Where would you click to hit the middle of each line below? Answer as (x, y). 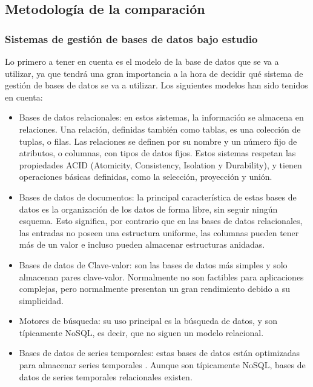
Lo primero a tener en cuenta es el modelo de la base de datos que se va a (142, 61)
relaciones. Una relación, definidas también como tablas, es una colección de (160, 129)
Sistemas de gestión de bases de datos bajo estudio (131, 38)
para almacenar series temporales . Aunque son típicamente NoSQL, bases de (162, 365)
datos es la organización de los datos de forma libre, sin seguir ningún (148, 209)
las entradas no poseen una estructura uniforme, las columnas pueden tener (159, 232)
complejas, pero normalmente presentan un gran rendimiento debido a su (155, 289)
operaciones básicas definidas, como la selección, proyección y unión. (146, 177)
